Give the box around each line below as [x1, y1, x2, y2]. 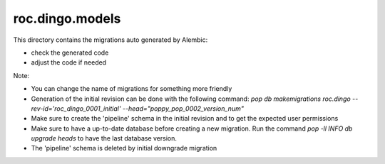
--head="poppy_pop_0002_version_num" [122, 104, 244, 113]
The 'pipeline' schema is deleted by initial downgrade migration [31, 144, 217, 153]
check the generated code [31, 48, 109, 57]
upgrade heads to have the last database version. [31, 134, 178, 143]
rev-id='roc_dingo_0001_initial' [31, 104, 121, 113]
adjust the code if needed [31, 58, 107, 67]
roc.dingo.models [13, 11, 121, 26]
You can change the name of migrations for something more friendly [31, 84, 232, 93]
